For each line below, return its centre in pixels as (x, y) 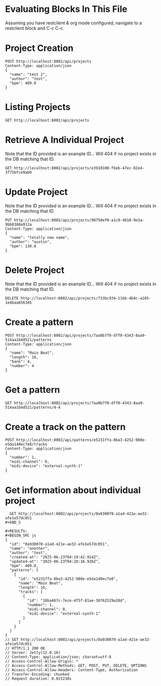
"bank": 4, (21, 361)
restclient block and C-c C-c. (35, 28)
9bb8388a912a (19, 224)
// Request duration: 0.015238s (38, 679)
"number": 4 (22, 366)
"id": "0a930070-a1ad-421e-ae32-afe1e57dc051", (60, 544)
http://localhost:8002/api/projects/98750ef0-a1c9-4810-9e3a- (79, 220)
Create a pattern (39, 322)
